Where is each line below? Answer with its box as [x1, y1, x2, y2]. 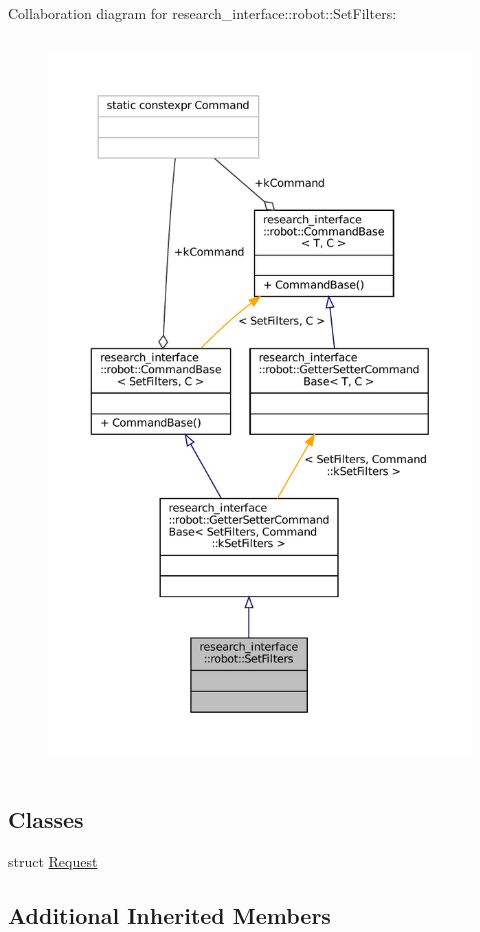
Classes [8, 803, 84, 834]
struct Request [8, 850, 98, 871]
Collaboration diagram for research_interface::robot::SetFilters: [8, 3, 397, 23]
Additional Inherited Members [8, 899, 331, 930]
